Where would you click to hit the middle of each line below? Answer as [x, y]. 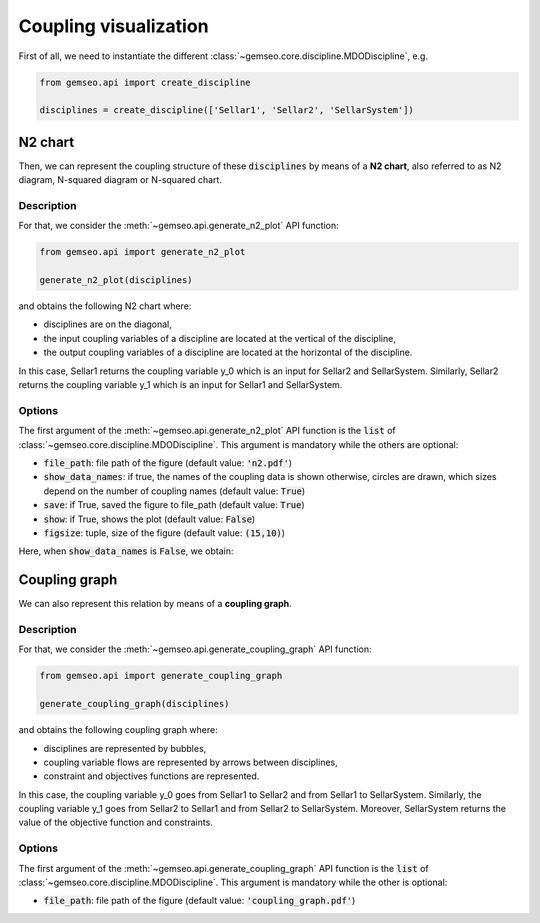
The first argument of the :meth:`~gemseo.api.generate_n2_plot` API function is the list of [207, 431]
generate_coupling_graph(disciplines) [134, 704]
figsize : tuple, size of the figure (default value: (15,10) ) [164, 532]
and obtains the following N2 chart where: [105, 306]
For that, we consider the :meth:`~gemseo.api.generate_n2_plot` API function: [178, 226]
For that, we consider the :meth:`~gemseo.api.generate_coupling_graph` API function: [195, 649]
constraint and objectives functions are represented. [151, 776]
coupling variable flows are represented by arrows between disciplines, [191, 762]
